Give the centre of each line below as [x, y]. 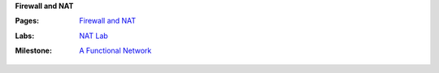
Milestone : [34, 51]
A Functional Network [115, 51]
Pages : [27, 21]
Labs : [25, 36]
